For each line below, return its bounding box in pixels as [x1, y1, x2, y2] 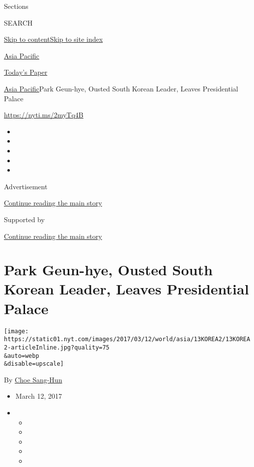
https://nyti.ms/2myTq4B [4, 110, 84, 120]
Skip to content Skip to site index [4, 34, 103, 44]
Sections [4, 1, 28, 11]
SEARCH [4, 17, 33, 28]
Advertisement [4, 181, 48, 191]
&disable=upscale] [4, 360, 64, 368]
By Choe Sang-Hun [4, 374, 62, 384]
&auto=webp [4, 352, 39, 359]
